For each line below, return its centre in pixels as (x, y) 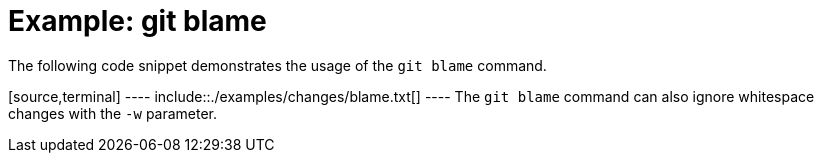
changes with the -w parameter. (113, 113)
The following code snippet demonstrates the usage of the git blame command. (277, 65)
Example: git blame (137, 21)
